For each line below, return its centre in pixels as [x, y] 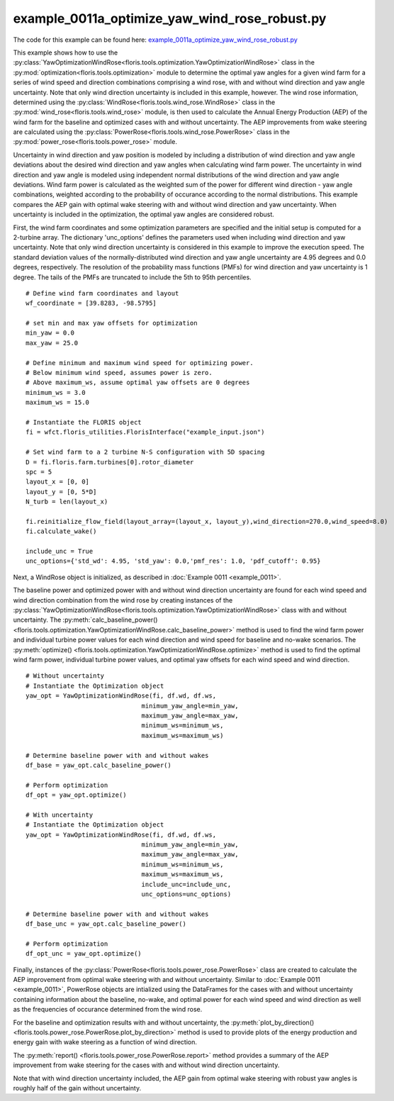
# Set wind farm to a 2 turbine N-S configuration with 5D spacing [145, 452]
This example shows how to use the [66, 52]
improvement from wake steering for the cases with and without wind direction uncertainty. [146, 1065]
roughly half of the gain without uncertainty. [77, 1088]
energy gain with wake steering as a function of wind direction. [105, 1042]
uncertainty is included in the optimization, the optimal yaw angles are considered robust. [143, 214]
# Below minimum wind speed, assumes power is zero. [119, 373]
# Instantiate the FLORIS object [84, 422]
